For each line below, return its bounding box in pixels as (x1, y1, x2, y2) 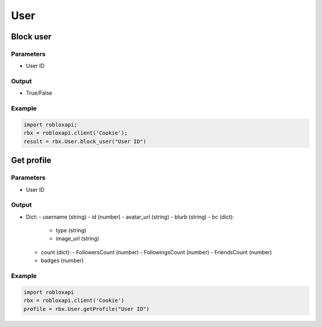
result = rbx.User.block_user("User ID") (23, 138, 147, 145)
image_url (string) (55, 235, 100, 242)
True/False (26, 89, 52, 96)
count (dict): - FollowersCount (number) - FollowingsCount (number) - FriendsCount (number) (41, 248, 273, 256)
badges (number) (41, 257, 84, 264)
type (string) (55, 227, 86, 234)
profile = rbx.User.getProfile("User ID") (23, 306, 150, 312)
